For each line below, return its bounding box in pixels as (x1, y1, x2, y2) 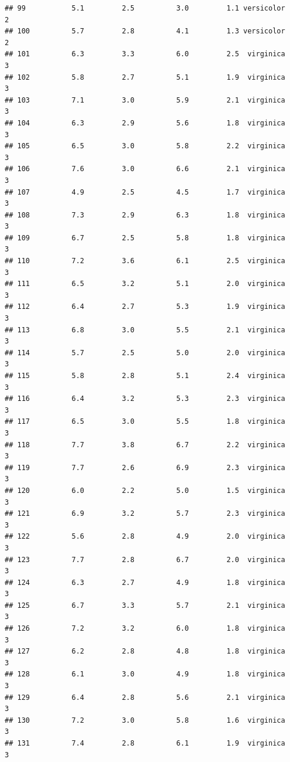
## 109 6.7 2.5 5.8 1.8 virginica (5, 233, 285, 242)
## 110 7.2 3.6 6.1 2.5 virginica (5, 257, 285, 266)
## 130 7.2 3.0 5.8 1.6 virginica (5, 716, 285, 724)
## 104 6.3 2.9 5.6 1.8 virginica (5, 118, 285, 127)
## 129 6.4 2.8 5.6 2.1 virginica (5, 693, 285, 702)
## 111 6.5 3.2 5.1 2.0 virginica (5, 280, 285, 288)
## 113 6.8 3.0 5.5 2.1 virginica (5, 325, 285, 334)
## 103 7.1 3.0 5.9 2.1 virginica (5, 96, 285, 104)
